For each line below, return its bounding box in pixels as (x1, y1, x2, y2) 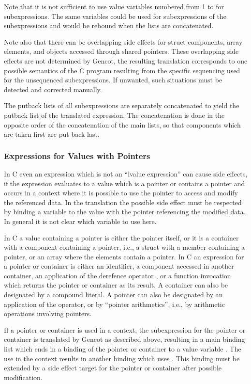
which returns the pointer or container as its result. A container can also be (4, 280, 228, 290)
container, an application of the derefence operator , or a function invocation (4, 270, 231, 280)
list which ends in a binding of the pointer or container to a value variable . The (4, 344, 241, 354)
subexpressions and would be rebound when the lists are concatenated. (4, 20, 214, 31)
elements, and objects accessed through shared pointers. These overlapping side (4, 46, 239, 56)
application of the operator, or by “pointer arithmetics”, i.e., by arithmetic (4, 299, 225, 309)
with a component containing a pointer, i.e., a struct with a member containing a (4, 242, 245, 252)
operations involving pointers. (4, 308, 92, 319)
